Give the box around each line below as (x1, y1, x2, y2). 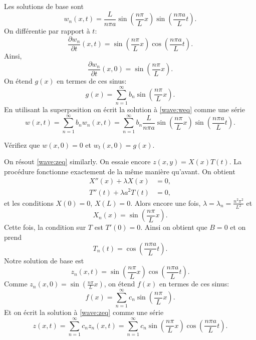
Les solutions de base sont (4, 1, 84, 11)
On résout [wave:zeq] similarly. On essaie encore (4, 156, 151, 167)
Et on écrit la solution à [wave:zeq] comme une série (4, 307, 164, 317)
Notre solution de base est (4, 255, 84, 265)
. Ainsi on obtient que (140, 222, 207, 232)
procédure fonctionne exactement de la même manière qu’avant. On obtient (4, 166, 235, 176)
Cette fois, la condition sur (4, 222, 86, 232)
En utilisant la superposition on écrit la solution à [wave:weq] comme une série (4, 104, 245, 114)
